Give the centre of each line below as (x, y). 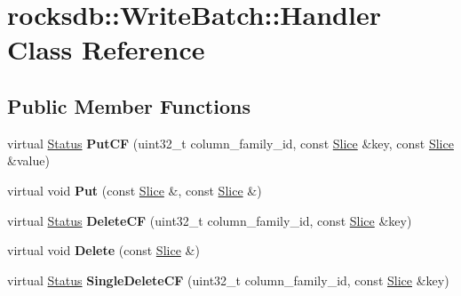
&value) (28, 160)
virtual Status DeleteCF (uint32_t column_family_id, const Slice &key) (210, 220)
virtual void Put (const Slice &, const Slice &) (135, 190)
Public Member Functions (129, 105)
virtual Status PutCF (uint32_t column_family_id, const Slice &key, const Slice (230, 143)
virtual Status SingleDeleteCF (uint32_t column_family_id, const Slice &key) (228, 280)
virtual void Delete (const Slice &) (103, 250)
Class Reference (106, 49)
